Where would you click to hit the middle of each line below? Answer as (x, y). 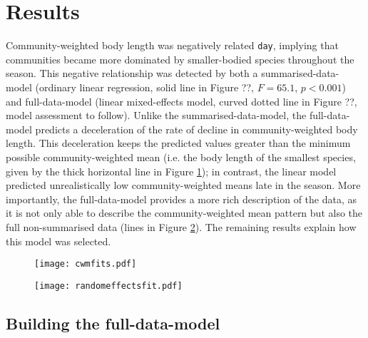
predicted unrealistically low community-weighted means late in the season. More (183, 185)
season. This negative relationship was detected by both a (132, 73)
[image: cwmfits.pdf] (86, 264)
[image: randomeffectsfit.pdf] (108, 286)
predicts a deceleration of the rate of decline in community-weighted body (196, 129)
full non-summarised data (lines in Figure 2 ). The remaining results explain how (181, 226)
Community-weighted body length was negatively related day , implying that (172, 45)
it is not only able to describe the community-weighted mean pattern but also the (184, 213)
